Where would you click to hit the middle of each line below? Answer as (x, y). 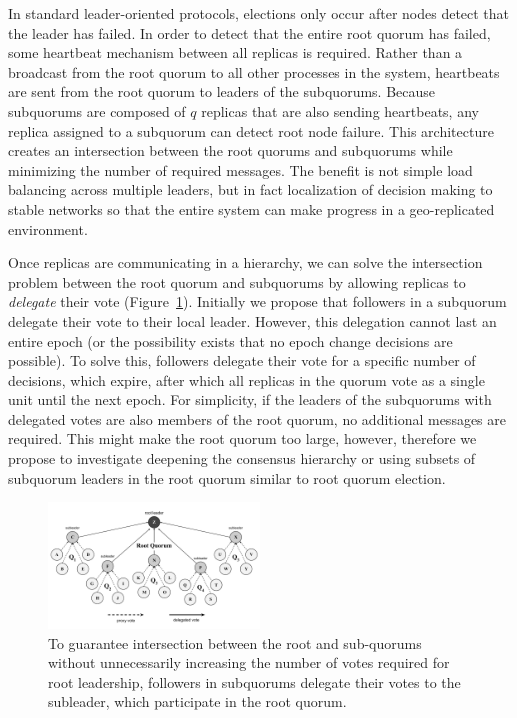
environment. (48, 228)
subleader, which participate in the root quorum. (197, 701)
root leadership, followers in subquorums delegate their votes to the (254, 681)
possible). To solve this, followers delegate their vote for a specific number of (242, 360)
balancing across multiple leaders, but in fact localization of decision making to (250, 189)
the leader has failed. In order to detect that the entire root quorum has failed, (249, 32)
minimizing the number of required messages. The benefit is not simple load (240, 169)
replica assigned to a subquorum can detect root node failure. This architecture (251, 130)
